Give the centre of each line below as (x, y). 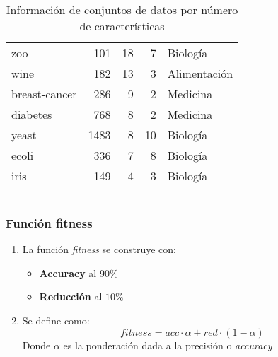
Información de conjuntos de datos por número (122, 10)
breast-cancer (44, 94)
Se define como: (56, 320)
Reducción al (71, 297)
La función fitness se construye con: (99, 249)
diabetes (32, 114)
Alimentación (200, 73)
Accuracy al (68, 273)
